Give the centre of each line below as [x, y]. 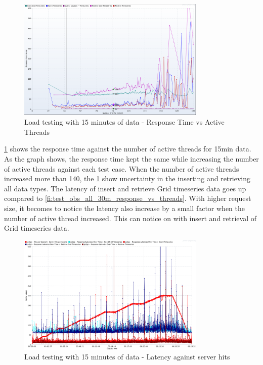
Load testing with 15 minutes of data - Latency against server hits [127, 357]
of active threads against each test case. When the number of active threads [122, 168]
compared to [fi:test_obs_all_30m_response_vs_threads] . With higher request [128, 198]
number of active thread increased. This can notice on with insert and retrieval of [130, 218]
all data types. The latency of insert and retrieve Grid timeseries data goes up [125, 188]
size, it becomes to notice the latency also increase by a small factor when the [124, 208]
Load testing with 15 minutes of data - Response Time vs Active [124, 122]
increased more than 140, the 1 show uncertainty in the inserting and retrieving [127, 178]
